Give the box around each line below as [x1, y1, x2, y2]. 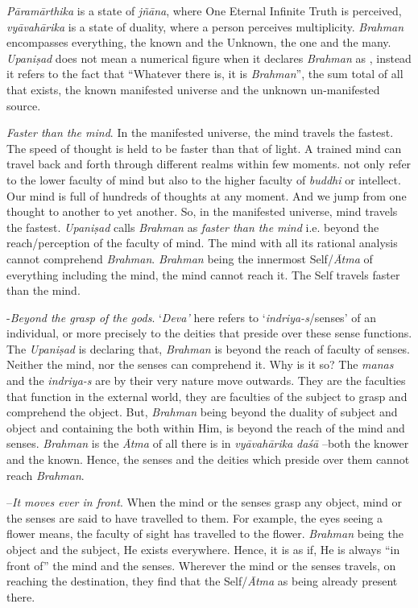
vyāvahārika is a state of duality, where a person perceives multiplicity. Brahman [6, 18, 404, 35]
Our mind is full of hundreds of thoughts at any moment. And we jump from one [6, 187, 407, 204]
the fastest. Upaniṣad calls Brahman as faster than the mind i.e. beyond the [6, 218, 379, 235]
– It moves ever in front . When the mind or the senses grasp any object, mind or [6, 494, 402, 511]
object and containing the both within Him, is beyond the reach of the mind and [6, 419, 405, 436]
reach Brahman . [6, 466, 85, 483]
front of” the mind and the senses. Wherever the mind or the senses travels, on [6, 556, 396, 573]
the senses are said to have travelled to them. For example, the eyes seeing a [6, 509, 383, 526]
